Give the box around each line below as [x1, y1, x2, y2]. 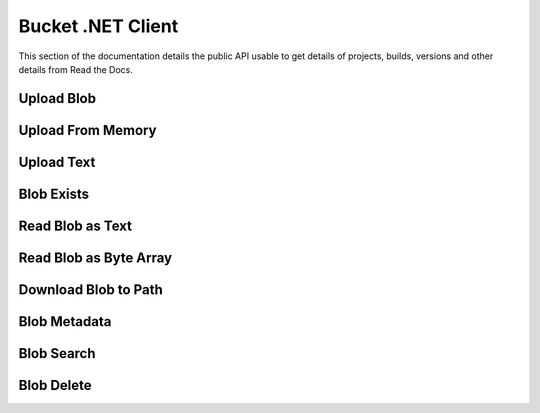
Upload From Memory [18, 121, 157, 139]
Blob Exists [18, 185, 90, 202]
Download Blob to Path [18, 281, 164, 298]
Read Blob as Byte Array [18, 249, 173, 266]
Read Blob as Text [18, 217, 132, 234]
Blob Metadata [18, 313, 112, 330]
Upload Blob [18, 90, 97, 107]
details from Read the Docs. [18, 63, 134, 75]
